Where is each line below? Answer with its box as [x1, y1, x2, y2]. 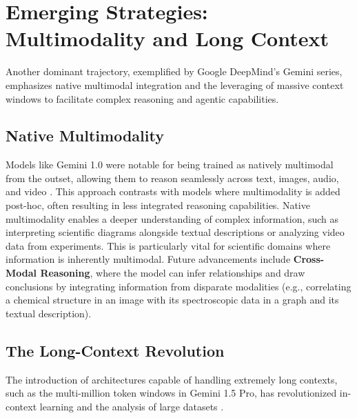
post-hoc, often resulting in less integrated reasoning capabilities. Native [6, 198, 310, 212]
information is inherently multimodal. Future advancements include [6, 252, 291, 266]
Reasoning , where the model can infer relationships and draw [40, 266, 305, 280]
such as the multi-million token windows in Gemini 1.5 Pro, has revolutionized [6, 386, 337, 400]
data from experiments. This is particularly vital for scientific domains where [6, 238, 331, 252]
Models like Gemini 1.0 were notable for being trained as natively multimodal [6, 157, 334, 172]
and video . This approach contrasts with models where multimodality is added [6, 184, 340, 199]
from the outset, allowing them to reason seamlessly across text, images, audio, [6, 170, 339, 185]
